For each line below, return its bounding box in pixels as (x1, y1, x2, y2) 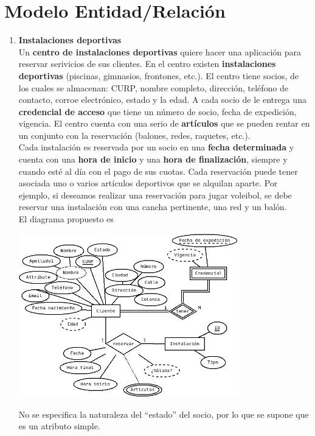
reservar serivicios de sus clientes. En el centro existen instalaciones (18, 57, 276, 70)
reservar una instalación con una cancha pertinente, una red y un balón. (18, 200, 287, 213)
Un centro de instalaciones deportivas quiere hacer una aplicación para (18, 45, 302, 58)
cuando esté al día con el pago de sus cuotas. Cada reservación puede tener (18, 164, 298, 177)
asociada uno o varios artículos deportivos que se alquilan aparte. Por (18, 177, 278, 189)
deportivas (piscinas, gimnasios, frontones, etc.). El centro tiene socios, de (18, 69, 299, 82)
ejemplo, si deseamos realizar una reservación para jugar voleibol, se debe (18, 188, 292, 201)
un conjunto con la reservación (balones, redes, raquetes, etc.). (18, 128, 251, 141)
